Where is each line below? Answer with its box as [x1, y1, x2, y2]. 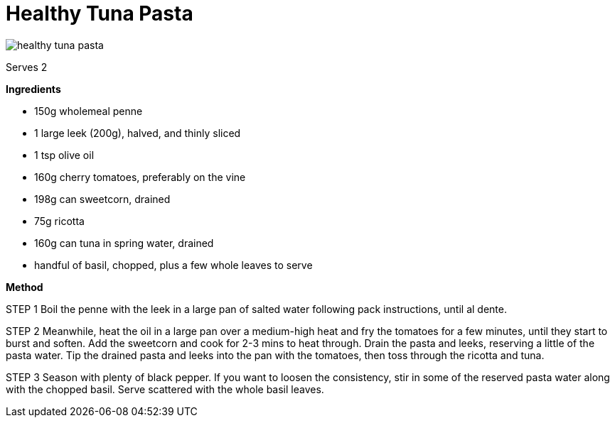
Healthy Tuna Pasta [6, 1, 193, 26]
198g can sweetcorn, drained [34, 192, 171, 205]
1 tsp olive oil [34, 148, 95, 161]
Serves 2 [6, 60, 48, 73]
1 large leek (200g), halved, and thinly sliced [34, 126, 241, 139]
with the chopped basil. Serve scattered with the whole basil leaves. [6, 383, 324, 395]
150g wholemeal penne [34, 104, 143, 117]
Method [6, 280, 43, 293]
